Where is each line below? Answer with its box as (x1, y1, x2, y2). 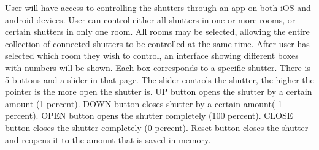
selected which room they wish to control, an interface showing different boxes (5, 49, 299, 62)
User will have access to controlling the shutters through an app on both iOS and (5, 1, 311, 13)
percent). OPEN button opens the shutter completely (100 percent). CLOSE (5, 109, 293, 122)
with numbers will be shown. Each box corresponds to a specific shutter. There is (5, 61, 310, 73)
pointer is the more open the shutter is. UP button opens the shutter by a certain (5, 85, 312, 98)
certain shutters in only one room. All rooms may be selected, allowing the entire (5, 25, 310, 38)
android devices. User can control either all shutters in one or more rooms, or (5, 13, 296, 26)
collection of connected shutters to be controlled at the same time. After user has (5, 37, 310, 50)
